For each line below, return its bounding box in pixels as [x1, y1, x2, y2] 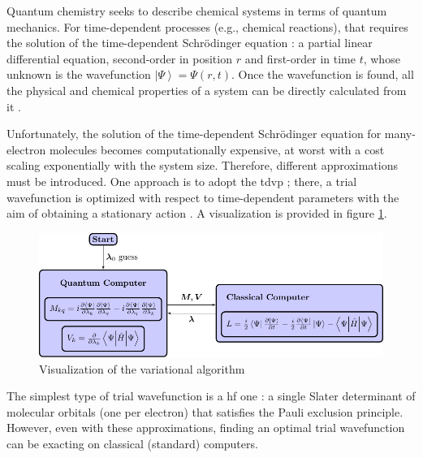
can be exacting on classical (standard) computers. [6, 435, 258, 452]
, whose [363, 50, 400, 67]
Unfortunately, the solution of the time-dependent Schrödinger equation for [6, 125, 382, 142]
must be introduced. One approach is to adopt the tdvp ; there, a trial [6, 172, 357, 189]
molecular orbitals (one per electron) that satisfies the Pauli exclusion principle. [6, 403, 404, 420]
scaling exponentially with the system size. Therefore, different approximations [6, 157, 398, 174]
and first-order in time [244, 50, 356, 67]
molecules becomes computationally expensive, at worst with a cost [49, 140, 385, 158]
